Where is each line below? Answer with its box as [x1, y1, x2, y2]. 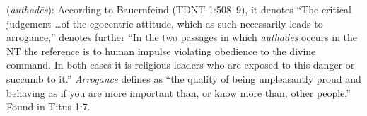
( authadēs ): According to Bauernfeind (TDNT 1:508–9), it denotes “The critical [6, 2, 351, 16]
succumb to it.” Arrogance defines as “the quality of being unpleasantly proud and [6, 71, 361, 86]
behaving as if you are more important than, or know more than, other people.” [6, 85, 351, 100]
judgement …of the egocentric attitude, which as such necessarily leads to [6, 16, 323, 30]
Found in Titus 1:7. [6, 99, 91, 114]
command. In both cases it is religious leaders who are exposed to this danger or [6, 57, 355, 72]
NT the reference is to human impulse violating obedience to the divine [6, 43, 316, 58]
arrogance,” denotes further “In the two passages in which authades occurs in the [6, 30, 358, 45]
